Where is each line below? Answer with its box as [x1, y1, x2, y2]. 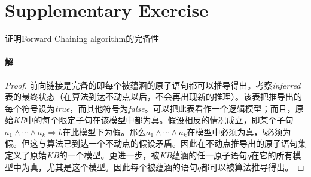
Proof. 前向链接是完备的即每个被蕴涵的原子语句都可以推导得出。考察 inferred [5, 78, 301, 91]
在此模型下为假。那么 [62, 125, 147, 138]
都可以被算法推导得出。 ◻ [201, 160, 304, 173]
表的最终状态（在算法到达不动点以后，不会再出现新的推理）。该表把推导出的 [5, 90, 302, 103]
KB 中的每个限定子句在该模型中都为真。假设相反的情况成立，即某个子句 [13, 114, 294, 126]
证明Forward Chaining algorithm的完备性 [5, 32, 160, 45]
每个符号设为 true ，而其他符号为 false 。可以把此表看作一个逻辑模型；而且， [5, 102, 295, 114]
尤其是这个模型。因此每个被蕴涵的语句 [46, 160, 197, 173]
